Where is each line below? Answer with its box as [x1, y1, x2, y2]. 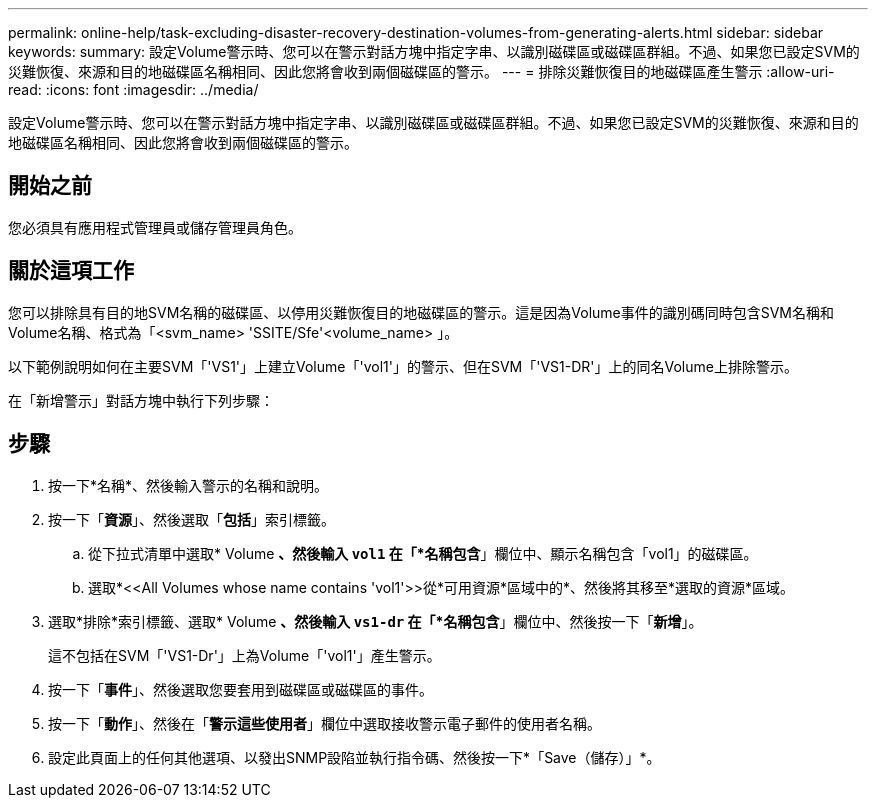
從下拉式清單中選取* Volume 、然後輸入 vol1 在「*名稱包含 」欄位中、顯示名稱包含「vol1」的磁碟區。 [88, 544, 758, 562]
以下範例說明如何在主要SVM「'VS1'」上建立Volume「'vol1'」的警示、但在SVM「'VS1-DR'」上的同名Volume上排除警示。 [8, 357, 798, 375]
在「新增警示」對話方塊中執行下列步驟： [8, 391, 274, 409]
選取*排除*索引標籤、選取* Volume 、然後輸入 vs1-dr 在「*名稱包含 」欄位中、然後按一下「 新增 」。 [48, 612, 703, 630]
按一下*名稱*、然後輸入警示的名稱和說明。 [48, 476, 329, 494]
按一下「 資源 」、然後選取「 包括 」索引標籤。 [48, 510, 335, 528]
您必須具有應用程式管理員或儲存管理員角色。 [8, 218, 302, 236]
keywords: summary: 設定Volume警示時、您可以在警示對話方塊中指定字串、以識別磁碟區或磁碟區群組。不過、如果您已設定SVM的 [8, 43, 860, 60]
